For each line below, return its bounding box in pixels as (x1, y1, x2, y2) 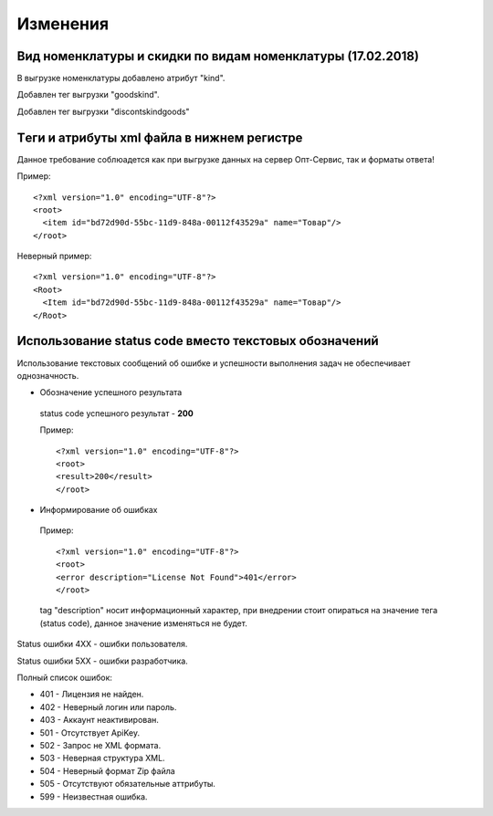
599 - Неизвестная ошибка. (39, 790, 148, 802)
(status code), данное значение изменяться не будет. (39, 617, 248, 629)
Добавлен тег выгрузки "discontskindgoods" (16, 106, 191, 117)
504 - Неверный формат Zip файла (39, 765, 175, 776)
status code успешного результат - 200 (39, 407, 194, 419)
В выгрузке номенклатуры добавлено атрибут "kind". (16, 73, 226, 84)
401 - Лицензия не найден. (39, 689, 144, 700)
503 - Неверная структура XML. (39, 753, 165, 764)
